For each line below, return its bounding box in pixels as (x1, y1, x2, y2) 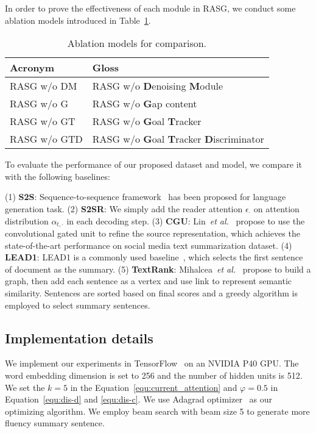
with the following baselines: (5, 170, 110, 182)
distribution (5, 214, 49, 227)
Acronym (10, 60, 55, 75)
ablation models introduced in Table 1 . (5, 13, 151, 26)
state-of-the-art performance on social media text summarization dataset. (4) (5, 238, 292, 251)
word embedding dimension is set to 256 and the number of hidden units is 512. (5, 368, 303, 381)
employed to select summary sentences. (5, 298, 150, 311)
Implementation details (5, 328, 153, 347)
